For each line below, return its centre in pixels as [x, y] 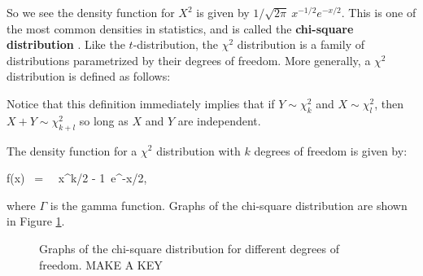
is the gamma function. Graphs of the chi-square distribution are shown [229, 205]
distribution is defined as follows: [89, 76]
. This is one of [379, 12]
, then [389, 103]
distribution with [198, 150]
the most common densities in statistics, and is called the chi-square [180, 28]
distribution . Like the [66, 44]
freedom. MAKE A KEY [101, 264]
